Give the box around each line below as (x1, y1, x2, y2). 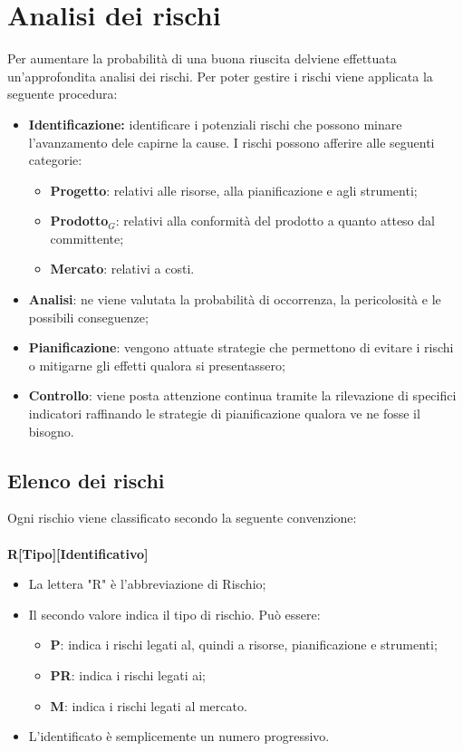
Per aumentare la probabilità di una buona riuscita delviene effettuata (7, 49, 397, 68)
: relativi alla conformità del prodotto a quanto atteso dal (115, 211, 435, 230)
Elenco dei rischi (7, 466, 165, 494)
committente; (50, 228, 124, 247)
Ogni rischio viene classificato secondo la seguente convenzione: (7, 508, 357, 527)
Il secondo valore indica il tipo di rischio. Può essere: (28, 604, 321, 623)
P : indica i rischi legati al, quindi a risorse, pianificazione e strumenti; (50, 635, 438, 654)
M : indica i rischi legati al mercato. (50, 696, 247, 715)
